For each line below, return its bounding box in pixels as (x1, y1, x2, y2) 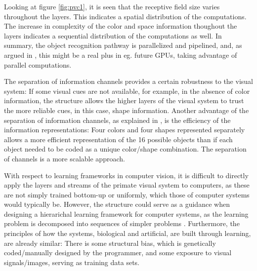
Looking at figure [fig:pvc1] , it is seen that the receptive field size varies (4, 1, 220, 11)
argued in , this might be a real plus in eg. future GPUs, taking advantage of (4, 49, 237, 60)
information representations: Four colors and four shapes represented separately (4, 124, 245, 135)
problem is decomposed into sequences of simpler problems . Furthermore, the (4, 218, 240, 229)
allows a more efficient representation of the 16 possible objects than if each (4, 134, 233, 144)
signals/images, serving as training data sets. (4, 257, 139, 267)
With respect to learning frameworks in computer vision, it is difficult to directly (4, 170, 249, 180)
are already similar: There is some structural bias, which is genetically (4, 237, 216, 248)
